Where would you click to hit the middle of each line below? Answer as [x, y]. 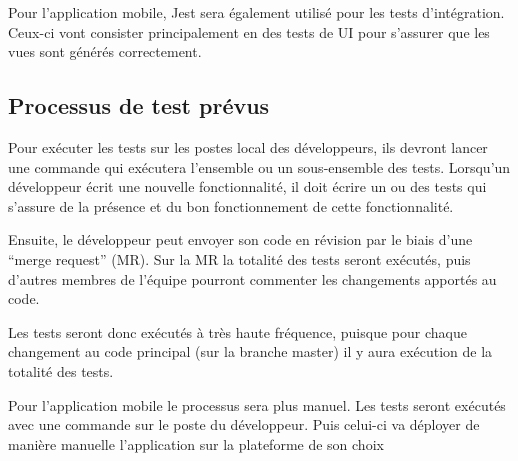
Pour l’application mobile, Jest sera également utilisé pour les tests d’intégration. [256, 12]
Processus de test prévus [139, 105]
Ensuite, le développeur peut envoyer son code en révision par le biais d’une [240, 239]
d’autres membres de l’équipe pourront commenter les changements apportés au [252, 278]
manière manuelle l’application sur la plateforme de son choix [196, 443]
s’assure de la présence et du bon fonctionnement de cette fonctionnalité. [231, 205]
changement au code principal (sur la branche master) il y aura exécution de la [250, 351]
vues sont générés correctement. [105, 51]
